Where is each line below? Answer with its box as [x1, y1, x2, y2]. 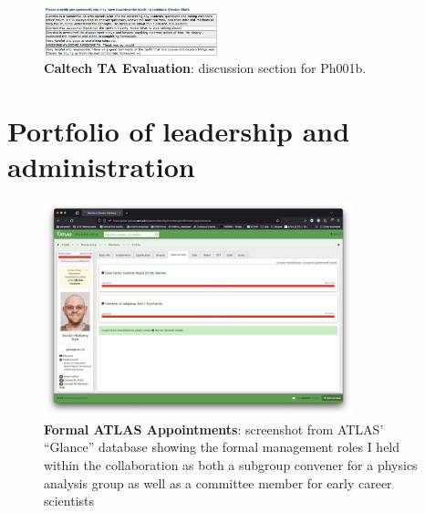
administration [7, 148, 195, 185]
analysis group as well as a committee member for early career [44, 473, 392, 492]
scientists [44, 491, 95, 510]
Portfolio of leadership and [7, 111, 350, 149]
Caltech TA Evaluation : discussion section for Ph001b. [44, 58, 367, 78]
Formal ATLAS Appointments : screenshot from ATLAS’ [44, 419, 384, 438]
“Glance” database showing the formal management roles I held [44, 437, 400, 456]
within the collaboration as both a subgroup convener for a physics [44, 455, 418, 475]
